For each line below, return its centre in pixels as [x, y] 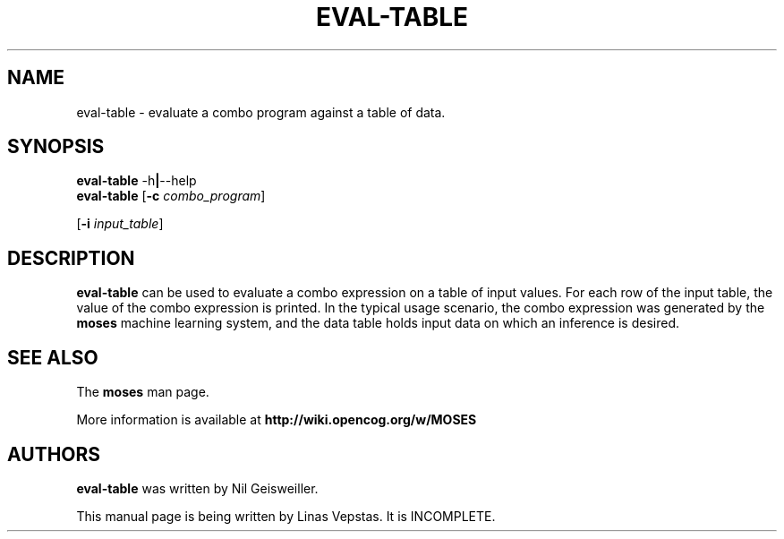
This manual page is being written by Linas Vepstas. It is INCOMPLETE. [286, 516]
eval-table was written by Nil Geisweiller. [197, 488]
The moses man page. [143, 392]
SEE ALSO [53, 357]
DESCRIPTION [71, 258]
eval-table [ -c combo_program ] [171, 196]
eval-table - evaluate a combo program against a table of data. [261, 112]
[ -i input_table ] [120, 224]
